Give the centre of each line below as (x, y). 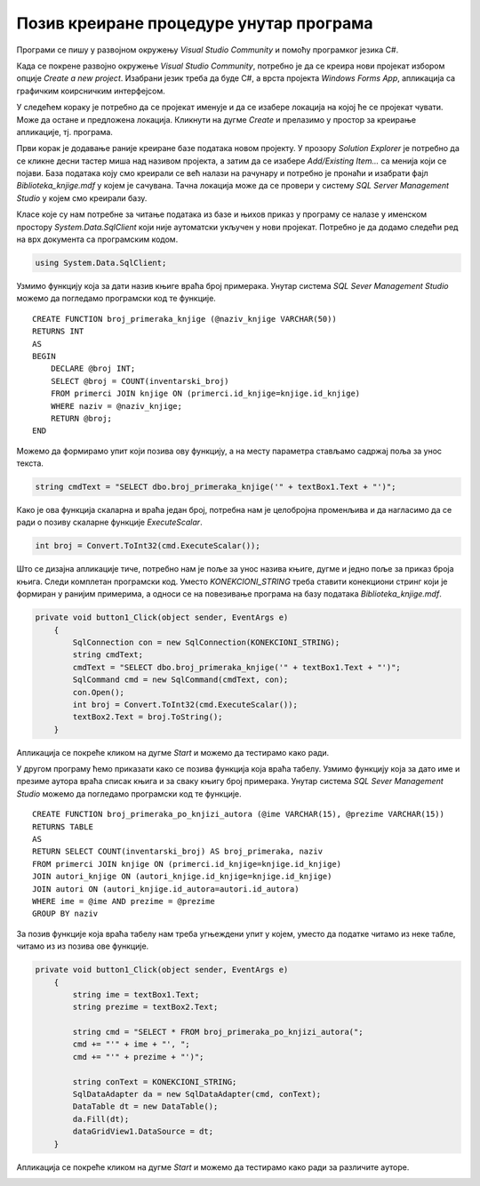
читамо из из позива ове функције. (83, 946)
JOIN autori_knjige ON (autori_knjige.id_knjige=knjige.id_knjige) (182, 877)
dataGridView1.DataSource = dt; (143, 1132)
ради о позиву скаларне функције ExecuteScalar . (110, 522)
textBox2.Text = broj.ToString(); (148, 717)
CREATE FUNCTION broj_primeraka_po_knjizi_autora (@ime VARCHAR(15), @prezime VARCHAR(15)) (238, 814)
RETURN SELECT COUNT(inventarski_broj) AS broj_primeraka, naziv (178, 852)
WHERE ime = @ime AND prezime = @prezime (124, 901)
